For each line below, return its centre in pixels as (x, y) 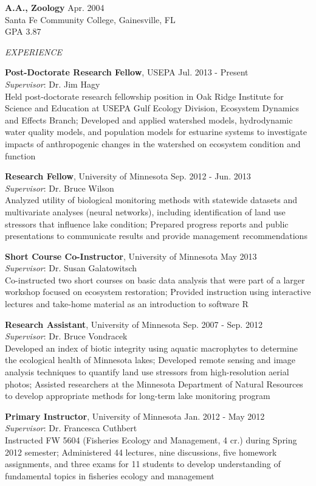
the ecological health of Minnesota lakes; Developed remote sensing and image (150, 360)
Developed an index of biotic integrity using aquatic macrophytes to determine (151, 348)
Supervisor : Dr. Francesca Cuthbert (71, 428)
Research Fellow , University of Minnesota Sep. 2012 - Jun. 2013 (128, 176)
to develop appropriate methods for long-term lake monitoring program (138, 396)
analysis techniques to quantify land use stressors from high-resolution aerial (147, 372)
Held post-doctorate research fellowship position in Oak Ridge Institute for (144, 96)
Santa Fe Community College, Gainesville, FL (90, 19)
